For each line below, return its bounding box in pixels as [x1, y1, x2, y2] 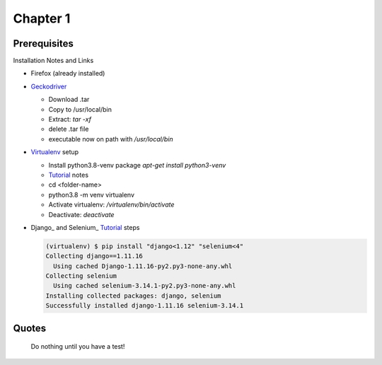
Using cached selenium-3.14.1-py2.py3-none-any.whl [53, 282, 236, 290]
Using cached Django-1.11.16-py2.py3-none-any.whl [53, 262, 233, 270]
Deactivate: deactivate [48, 210, 115, 219]
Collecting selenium [45, 272, 117, 280]
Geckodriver [30, 82, 67, 91]
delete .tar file [48, 124, 89, 134]
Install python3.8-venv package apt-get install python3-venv [48, 161, 226, 169]
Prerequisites [13, 37, 74, 50]
